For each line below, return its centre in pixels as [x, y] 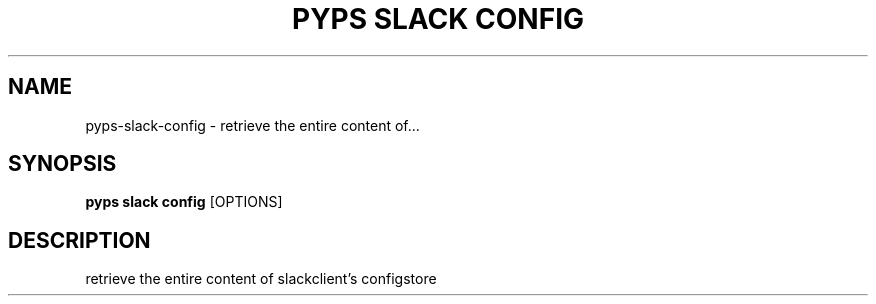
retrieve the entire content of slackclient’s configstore [261, 279]
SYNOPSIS [62, 164]
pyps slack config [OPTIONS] [184, 202]
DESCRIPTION [79, 240]
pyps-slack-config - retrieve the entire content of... [252, 125]
